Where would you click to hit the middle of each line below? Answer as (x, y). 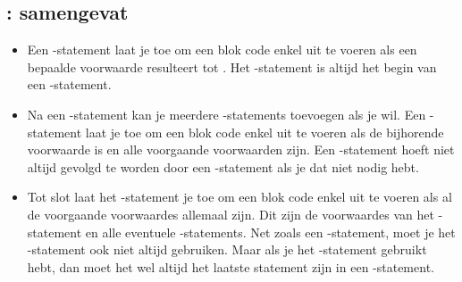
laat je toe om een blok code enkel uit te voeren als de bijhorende (265, 132)
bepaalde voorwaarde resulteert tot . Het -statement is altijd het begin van (232, 66)
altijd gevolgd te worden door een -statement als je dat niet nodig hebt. (223, 166)
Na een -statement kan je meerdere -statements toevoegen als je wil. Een (227, 114)
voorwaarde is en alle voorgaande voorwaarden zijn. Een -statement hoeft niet (241, 149)
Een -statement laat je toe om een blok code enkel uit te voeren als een (222, 50)
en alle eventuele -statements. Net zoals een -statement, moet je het (270, 232)
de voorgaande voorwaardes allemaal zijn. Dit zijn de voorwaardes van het (231, 214)
